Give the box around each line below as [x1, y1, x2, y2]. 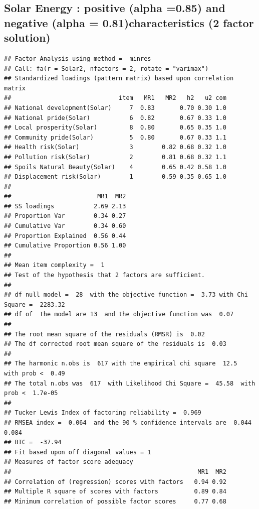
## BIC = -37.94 [4, 439, 62, 446]
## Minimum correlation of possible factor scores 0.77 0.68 [4, 497, 226, 505]
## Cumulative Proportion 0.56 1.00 [4, 242, 126, 249]
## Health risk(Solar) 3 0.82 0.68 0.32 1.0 [4, 144, 226, 151]
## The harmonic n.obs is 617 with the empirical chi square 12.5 [4, 360, 237, 367]
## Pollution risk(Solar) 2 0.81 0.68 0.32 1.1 [4, 153, 226, 161]
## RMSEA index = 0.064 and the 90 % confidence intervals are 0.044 [4, 419, 251, 426]
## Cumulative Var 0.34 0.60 [4, 222, 126, 230]
